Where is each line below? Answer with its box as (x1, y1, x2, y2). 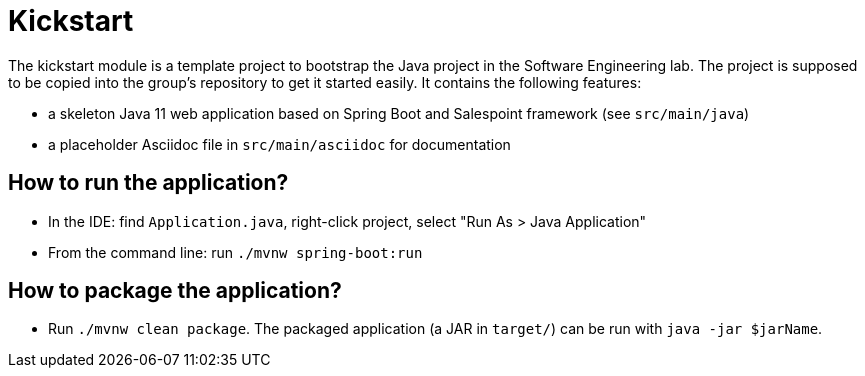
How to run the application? (8, 170, 289, 196)
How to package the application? (8, 278, 342, 304)
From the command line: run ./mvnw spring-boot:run (48, 243, 423, 261)
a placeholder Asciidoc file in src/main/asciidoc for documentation (48, 135, 511, 153)
